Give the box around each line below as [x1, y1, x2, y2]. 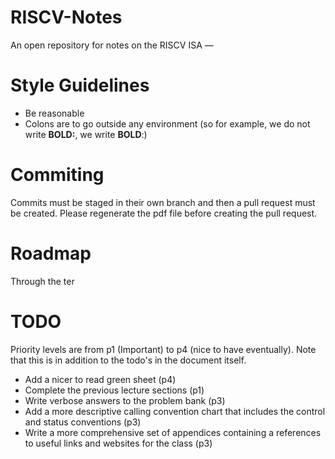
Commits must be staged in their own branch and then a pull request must [10, 196, 316, 208]
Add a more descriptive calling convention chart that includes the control [24, 405, 326, 417]
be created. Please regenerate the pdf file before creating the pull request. [10, 207, 318, 219]
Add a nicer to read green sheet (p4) [24, 373, 177, 385]
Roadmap [10, 242, 92, 265]
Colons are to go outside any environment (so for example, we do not [24, 117, 311, 130]
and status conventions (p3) [24, 416, 142, 428]
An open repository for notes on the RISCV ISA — [10, 39, 214, 51]
